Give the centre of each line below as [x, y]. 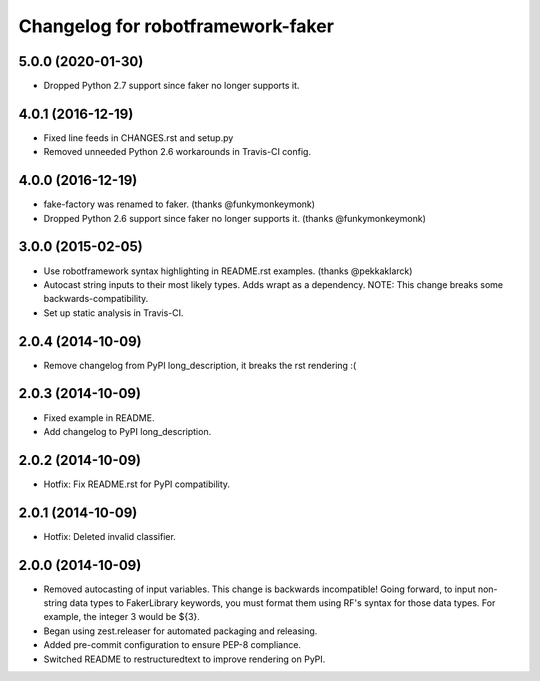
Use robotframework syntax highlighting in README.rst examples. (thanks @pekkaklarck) [228, 271]
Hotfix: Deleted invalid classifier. [110, 536]
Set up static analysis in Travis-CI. [113, 312]
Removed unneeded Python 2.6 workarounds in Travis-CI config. [177, 152]
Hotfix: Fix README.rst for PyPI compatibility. [136, 484]
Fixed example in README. [99, 417]
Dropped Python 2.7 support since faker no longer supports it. [171, 86]
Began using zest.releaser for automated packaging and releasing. [180, 631]
